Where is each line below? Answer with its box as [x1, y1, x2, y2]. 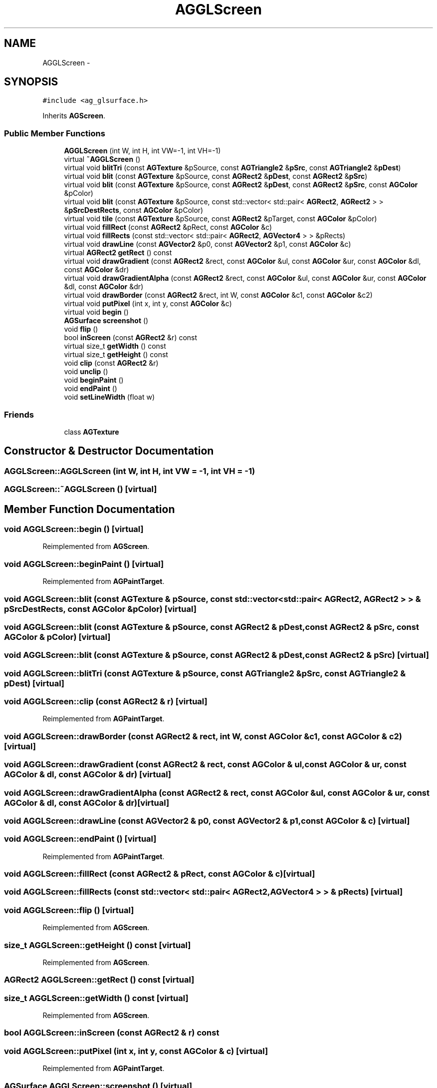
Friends [4, 409, 34, 420]
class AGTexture [64, 427, 119, 436]
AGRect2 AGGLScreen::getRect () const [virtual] [4, 975, 195, 985]
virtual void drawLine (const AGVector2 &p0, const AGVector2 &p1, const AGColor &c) [64, 240, 351, 249]
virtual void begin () [64, 308, 129, 317]
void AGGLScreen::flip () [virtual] [4, 905, 134, 915]
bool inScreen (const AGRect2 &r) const [64, 333, 198, 342]
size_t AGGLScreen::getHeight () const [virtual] [4, 940, 191, 950]
